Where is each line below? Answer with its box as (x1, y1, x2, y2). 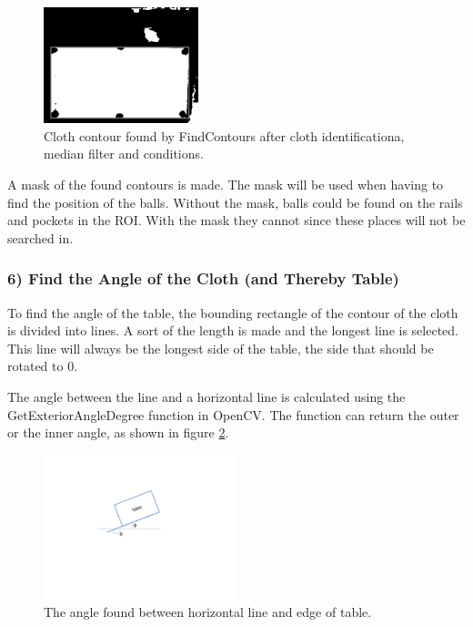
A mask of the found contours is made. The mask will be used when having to (7, 174, 444, 193)
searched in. (7, 228, 74, 247)
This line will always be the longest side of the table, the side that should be (7, 338, 434, 357)
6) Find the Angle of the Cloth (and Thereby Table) (7, 267, 399, 290)
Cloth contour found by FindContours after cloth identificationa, (44, 126, 405, 145)
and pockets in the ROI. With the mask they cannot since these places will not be (7, 211, 466, 230)
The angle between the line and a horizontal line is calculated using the (7, 386, 406, 406)
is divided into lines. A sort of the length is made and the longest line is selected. (7, 321, 458, 340)
